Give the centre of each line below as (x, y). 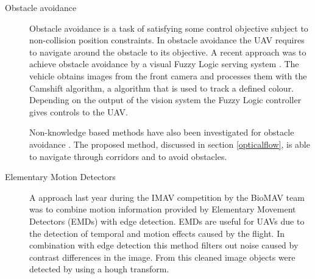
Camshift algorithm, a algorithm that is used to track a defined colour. (162, 88)
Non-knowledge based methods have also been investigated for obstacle (162, 132)
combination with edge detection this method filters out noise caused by (164, 245)
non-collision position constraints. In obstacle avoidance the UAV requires (167, 40)
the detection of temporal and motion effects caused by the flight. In (157, 233)
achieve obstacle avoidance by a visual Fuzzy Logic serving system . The (164, 64)
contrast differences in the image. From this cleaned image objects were (162, 257)
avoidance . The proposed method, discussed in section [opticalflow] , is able (170, 144)
